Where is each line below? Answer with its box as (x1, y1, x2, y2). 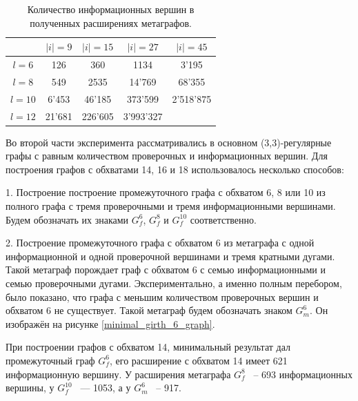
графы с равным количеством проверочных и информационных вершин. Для (6, 148, 328, 163)
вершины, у (6, 380, 54, 395)
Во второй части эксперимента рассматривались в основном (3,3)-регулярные (6, 135, 332, 149)
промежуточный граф (6, 353, 95, 367)
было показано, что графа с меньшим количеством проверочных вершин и (6, 289, 319, 304)
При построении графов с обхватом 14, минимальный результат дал (6, 340, 290, 354)
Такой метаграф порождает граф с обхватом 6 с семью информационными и (6, 262, 326, 277)
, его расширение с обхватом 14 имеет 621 (110, 353, 288, 367)
